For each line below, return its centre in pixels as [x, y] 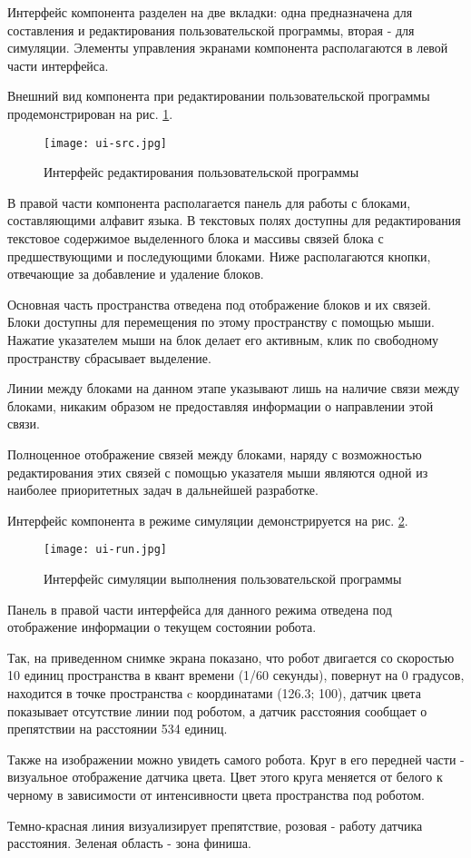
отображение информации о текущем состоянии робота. [162, 627]
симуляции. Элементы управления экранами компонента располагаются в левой [228, 48]
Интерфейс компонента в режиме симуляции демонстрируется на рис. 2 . [208, 520]
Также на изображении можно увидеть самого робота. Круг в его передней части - [236, 759]
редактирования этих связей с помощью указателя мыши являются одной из [218, 472]
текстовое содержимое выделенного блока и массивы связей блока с [196, 238]
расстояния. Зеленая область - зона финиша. [129, 843]
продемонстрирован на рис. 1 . [90, 113]
